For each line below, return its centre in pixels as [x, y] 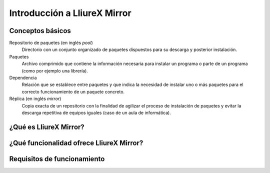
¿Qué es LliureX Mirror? [47, 127]
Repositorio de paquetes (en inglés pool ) [51, 43]
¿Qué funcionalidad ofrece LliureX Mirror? [76, 143]
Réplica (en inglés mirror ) [35, 99]
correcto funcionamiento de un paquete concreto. [73, 91]
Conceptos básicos [40, 31]
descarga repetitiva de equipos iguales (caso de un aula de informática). [96, 112]
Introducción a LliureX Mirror [70, 13]
